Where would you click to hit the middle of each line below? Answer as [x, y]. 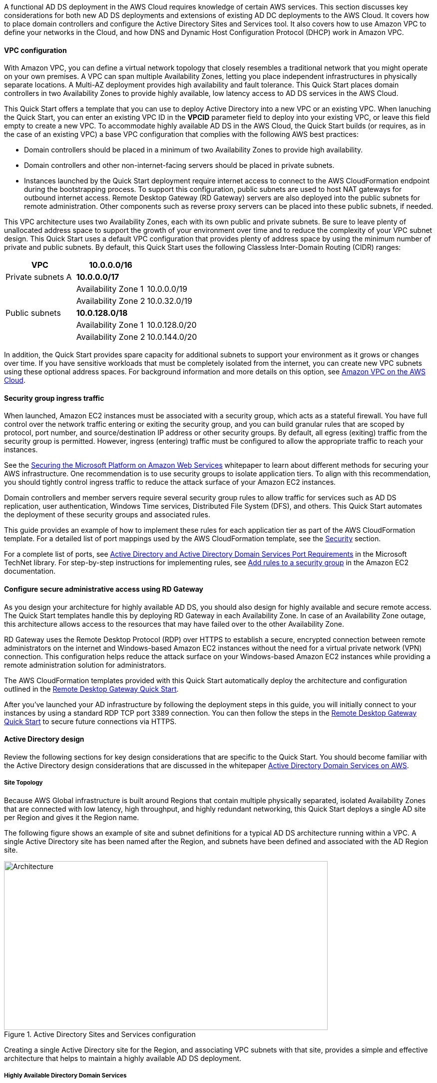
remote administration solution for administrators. [85, 665]
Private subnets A [39, 277]
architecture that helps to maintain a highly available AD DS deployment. [123, 1058]
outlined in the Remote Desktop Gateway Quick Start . [91, 689]
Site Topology [23, 783]
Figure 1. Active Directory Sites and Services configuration [100, 1034]
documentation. [30, 571]
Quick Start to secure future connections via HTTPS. [90, 721]
